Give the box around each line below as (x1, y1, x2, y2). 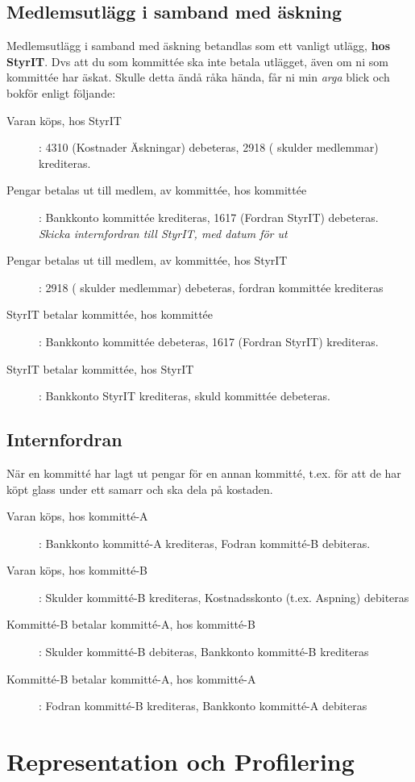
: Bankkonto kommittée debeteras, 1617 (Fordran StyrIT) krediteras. (39, 332, 379, 349)
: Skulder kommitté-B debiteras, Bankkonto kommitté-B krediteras (39, 643, 369, 660)
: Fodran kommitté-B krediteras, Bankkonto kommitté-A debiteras (39, 697, 367, 714)
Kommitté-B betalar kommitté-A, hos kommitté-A (6, 670, 256, 687)
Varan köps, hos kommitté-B (6, 562, 147, 579)
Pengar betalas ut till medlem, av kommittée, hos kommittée (6, 182, 307, 199)
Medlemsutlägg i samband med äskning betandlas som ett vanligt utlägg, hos (6, 37, 391, 54)
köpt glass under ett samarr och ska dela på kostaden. (6, 480, 273, 497)
